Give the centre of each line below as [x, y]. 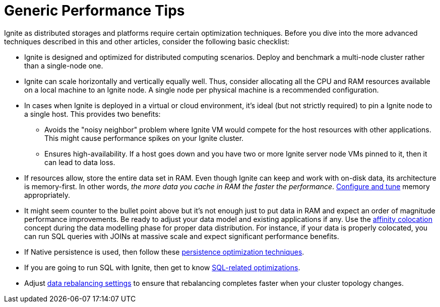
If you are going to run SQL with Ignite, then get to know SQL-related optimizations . [162, 267]
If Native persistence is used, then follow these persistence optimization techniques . [164, 252]
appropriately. [47, 195]
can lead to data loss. [80, 162]
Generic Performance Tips [95, 11]
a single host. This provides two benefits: [92, 114]
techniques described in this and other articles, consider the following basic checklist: [147, 41]
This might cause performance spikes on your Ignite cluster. [144, 138]
